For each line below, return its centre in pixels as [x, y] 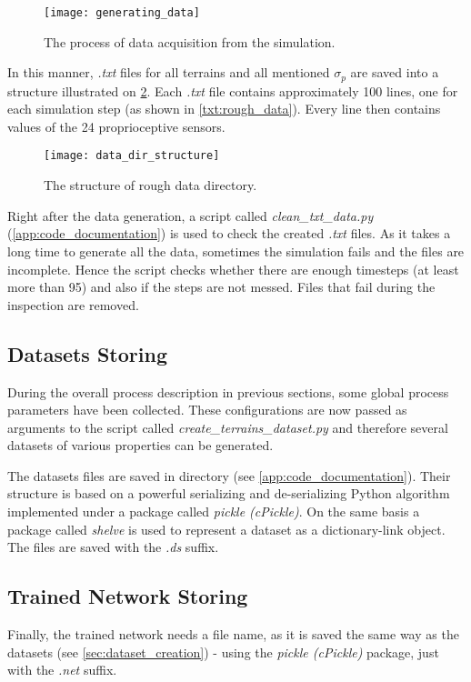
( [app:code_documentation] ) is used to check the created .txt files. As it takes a [229, 233]
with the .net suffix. [62, 670]
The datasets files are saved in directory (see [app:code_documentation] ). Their [229, 475]
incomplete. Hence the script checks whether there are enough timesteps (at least [233, 269]
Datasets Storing [87, 353]
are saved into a [395, 72]
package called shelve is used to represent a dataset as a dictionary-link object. [226, 529]
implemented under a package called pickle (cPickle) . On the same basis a [214, 511]
